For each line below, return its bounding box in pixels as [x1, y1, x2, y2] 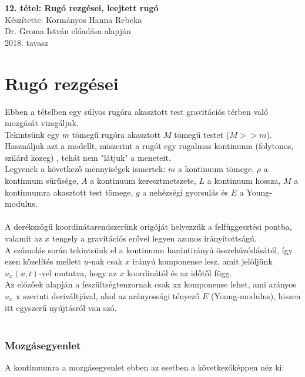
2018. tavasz [5, 36, 48, 48]
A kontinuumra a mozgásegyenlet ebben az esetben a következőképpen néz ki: [5, 361, 284, 373]
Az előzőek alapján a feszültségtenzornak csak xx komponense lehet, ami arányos [5, 278, 296, 290]
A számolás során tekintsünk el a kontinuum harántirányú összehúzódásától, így [5, 243, 293, 256]
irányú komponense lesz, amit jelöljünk [132, 255, 273, 267]
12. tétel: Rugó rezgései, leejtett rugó [5, 2, 159, 14]
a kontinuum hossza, [207, 174, 281, 187]
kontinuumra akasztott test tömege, [5, 186, 133, 198]
